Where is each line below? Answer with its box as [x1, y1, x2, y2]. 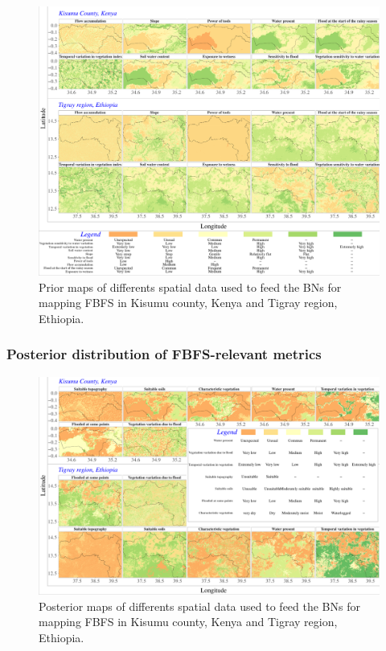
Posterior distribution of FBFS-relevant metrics [6, 344, 322, 364]
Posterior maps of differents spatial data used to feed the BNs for [39, 597, 360, 614]
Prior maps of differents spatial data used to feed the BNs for [39, 278, 342, 295]
